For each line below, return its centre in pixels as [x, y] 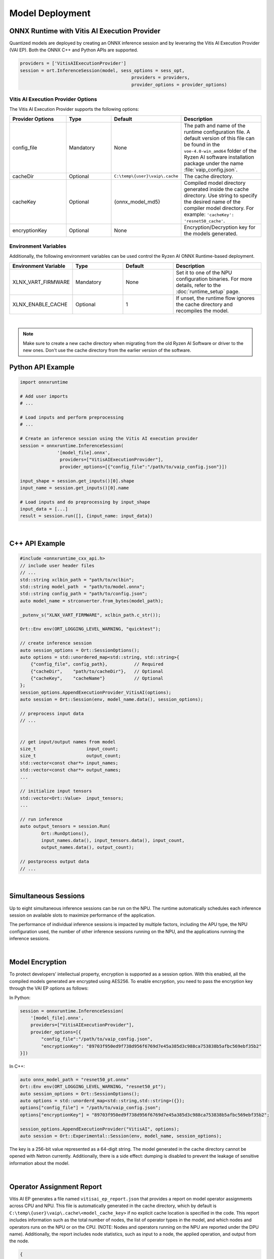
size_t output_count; [70, 756]
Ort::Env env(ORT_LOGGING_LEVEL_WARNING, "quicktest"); [90, 629]
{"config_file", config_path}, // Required [97, 664]
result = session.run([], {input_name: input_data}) [86, 516]
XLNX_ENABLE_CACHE [40, 304]
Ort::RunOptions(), [65, 833]
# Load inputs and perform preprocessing [72, 417]
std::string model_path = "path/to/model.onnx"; [82, 587]
